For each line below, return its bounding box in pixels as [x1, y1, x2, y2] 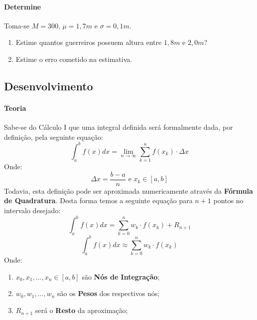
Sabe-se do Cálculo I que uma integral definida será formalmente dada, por [4, 122, 233, 132]
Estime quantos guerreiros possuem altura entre [15, 37, 162, 47]
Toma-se [4, 20, 30, 30]
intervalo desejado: [4, 205, 61, 216]
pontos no [213, 195, 244, 206]
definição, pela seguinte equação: [4, 131, 103, 142]
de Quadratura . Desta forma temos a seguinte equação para [4, 195, 193, 206]
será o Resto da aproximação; [35, 305, 128, 316]
